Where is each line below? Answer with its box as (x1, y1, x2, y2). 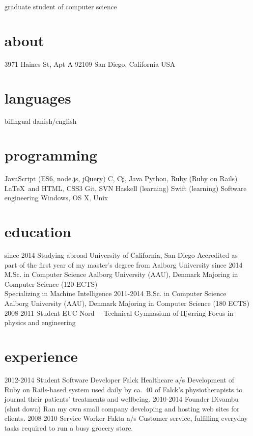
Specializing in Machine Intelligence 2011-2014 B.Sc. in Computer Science (4, 288, 226, 299)
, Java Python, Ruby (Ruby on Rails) (124, 173, 238, 184)
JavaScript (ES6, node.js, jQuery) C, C (4, 173, 122, 184)
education (4, 221, 71, 242)
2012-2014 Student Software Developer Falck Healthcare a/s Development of (4, 374, 234, 384)
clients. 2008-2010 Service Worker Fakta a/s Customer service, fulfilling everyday (4, 413, 248, 423)
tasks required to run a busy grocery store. (4, 422, 133, 433)
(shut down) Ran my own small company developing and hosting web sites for (4, 403, 240, 413)
